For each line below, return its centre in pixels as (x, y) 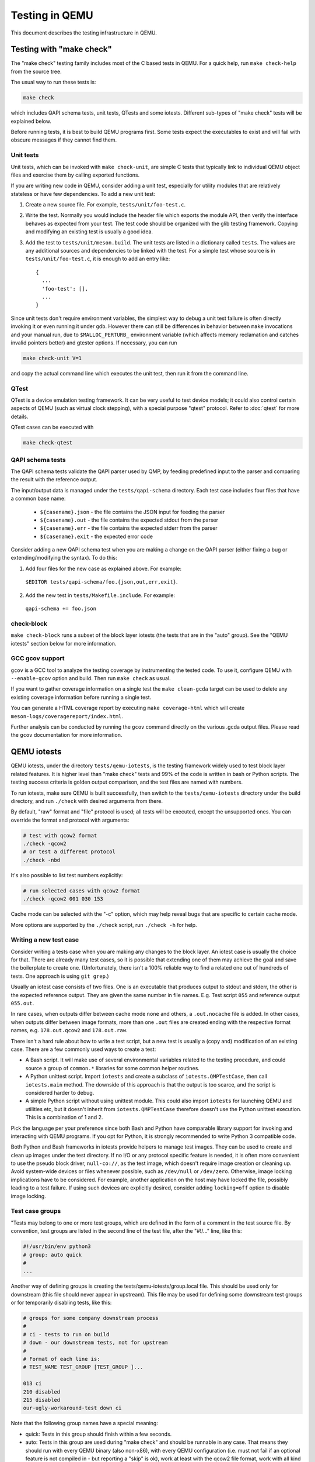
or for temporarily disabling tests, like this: (61, 1303)
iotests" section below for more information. (64, 643)
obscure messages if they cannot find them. (64, 140)
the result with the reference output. (54, 480)
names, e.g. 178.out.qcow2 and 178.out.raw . (69, 1030)
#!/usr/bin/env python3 (57, 1247)
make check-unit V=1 (52, 358)
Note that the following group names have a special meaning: (85, 1423)
